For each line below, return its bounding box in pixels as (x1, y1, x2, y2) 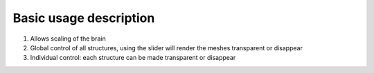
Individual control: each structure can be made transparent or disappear (30, 54, 236, 62)
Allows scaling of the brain (30, 34, 107, 43)
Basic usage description (12, 10, 155, 25)
